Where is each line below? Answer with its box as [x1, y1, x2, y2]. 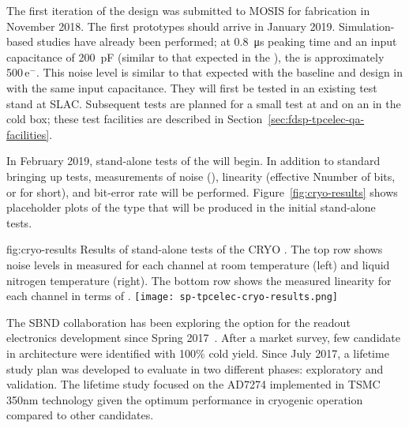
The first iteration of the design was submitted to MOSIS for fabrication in [6, 2, 370, 18]
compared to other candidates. [6, 407, 154, 423]
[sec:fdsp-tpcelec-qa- [268, 111, 365, 127]
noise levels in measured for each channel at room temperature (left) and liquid [6, 256, 390, 272]
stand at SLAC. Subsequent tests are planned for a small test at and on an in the [6, 95, 401, 111]
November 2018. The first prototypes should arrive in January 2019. [6, 17, 336, 34]
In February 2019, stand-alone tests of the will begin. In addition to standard [6, 152, 381, 169]
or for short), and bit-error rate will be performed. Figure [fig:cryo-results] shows [6, 183, 398, 200]
